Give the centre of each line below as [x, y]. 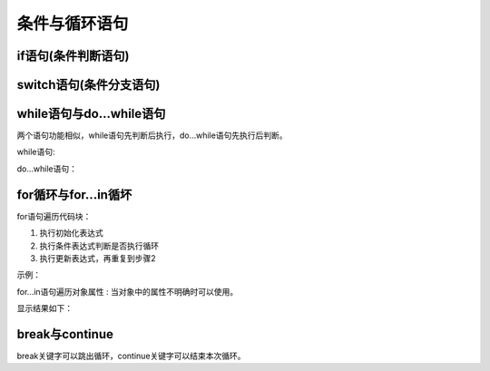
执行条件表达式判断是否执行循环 [99, 246]
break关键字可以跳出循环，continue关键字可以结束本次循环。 [131, 356]
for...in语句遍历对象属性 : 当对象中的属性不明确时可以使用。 [127, 291]
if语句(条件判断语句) [73, 56]
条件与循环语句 [73, 24]
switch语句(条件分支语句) [88, 85]
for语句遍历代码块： [54, 216]
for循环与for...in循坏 [74, 195]
